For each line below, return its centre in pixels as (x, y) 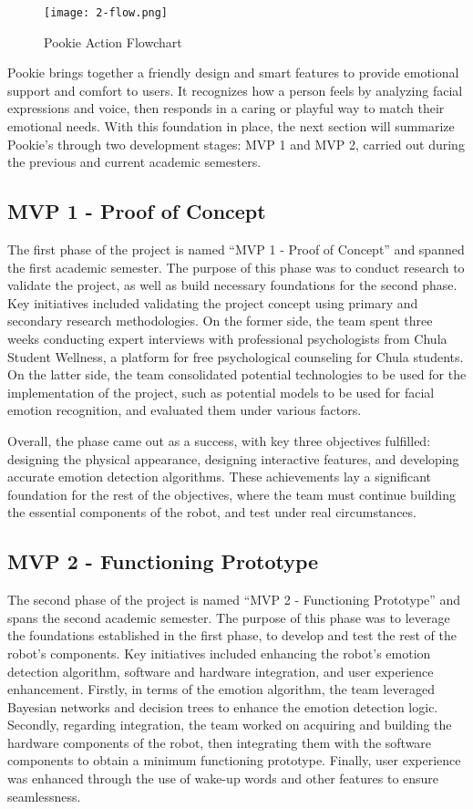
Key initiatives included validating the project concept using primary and (213, 302)
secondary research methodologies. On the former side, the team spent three (220, 321)
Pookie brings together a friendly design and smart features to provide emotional (233, 73)
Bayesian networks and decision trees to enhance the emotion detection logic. (223, 706)
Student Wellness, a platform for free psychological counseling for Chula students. (236, 356)
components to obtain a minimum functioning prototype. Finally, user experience (234, 760)
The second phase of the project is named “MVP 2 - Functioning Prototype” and (234, 600)
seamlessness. (44, 796)
